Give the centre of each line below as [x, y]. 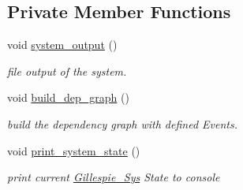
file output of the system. [67, 71]
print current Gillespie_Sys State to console [114, 177]
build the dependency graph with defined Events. [122, 123]
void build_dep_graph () [68, 97]
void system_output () [62, 45]
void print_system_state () [74, 150]
